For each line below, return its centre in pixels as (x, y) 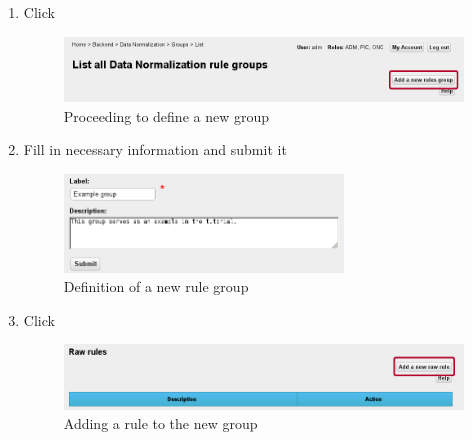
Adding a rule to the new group (160, 423)
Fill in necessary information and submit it (155, 149)
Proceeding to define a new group (166, 115)
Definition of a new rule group (156, 286)
